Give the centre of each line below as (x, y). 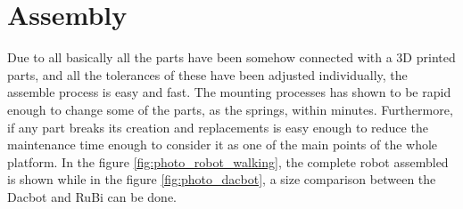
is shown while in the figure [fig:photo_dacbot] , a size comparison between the (222, 179)
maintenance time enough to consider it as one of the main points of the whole (223, 145)
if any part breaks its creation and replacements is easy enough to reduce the (218, 127)
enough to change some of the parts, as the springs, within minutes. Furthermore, (230, 109)
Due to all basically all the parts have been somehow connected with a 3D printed (231, 57)
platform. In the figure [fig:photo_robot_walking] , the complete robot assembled (228, 161)
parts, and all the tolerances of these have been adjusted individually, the (207, 74)
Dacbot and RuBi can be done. (92, 196)
